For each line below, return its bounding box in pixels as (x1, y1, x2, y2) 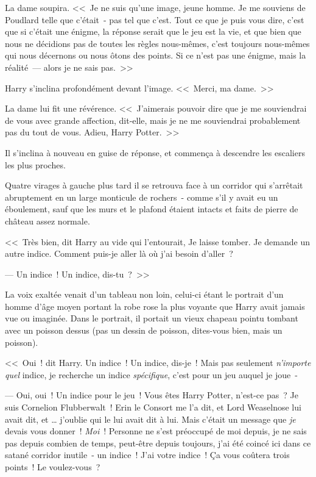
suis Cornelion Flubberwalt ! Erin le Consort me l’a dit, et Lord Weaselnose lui (5, 401, 301, 414)
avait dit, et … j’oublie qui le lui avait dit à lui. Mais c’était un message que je (5, 412, 296, 425)
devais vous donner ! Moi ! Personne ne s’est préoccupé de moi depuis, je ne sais (5, 425, 307, 437)
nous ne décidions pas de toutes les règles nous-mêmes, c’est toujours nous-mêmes (5, 37, 310, 49)
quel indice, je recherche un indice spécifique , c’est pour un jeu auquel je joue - (5, 368, 298, 381)
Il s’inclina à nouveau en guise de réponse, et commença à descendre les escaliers (5, 146, 305, 159)
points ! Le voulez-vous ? (5, 461, 100, 473)
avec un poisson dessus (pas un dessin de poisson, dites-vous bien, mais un (5, 324, 283, 337)
